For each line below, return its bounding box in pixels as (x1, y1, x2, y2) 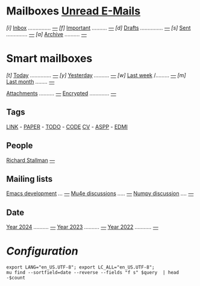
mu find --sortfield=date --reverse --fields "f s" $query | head (6, 270, 180, 276)
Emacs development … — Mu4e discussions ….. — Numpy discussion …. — (6, 190, 194, 197)
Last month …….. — (6, 78, 55, 85)
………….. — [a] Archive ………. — (6, 30, 87, 37)
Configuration (6, 244, 78, 258)
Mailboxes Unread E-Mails (6, 4, 140, 18)
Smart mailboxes (6, 52, 93, 66)
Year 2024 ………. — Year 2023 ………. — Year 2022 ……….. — (6, 223, 158, 231)
